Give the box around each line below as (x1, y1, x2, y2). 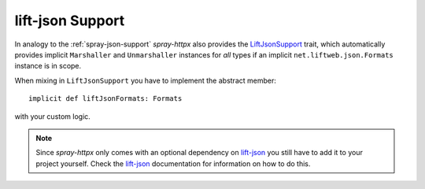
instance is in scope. (14, 61, 82, 71)
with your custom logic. (14, 111, 91, 121)
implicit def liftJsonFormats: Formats (28, 94, 183, 103)
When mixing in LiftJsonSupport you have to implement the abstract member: (14, 76, 277, 85)
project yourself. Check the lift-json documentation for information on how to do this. (35, 158, 311, 169)
